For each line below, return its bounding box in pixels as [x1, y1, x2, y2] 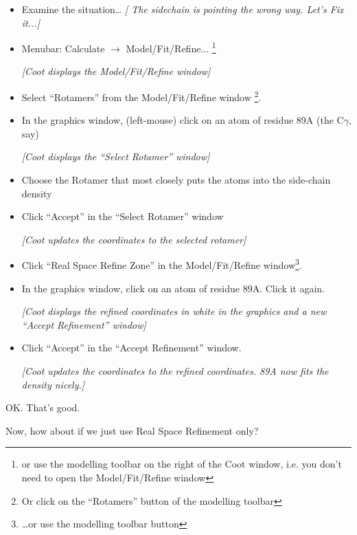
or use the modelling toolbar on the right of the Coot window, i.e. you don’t [21, 457, 342, 471]
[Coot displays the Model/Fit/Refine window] [21, 64, 211, 78]
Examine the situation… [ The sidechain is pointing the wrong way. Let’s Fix [21, 2, 344, 16]
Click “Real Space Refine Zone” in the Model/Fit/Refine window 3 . [21, 256, 302, 272]
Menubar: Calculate [21, 41, 105, 55]
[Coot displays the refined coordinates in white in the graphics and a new [21, 304, 327, 318]
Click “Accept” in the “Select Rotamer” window [21, 209, 224, 223]
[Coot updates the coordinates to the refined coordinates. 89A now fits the [21, 364, 329, 378]
